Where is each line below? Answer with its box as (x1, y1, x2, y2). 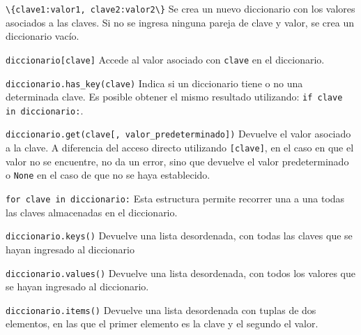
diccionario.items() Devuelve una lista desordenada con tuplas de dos (6, 302, 316, 317)
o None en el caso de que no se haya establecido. (6, 167, 210, 182)
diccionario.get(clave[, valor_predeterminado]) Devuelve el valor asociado (6, 126, 351, 141)
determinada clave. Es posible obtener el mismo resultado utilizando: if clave (6, 89, 343, 104)
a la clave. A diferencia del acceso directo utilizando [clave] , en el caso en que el (6, 140, 354, 155)
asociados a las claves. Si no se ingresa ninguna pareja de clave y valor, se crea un (6, 15, 354, 29)
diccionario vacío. (6, 29, 79, 43)
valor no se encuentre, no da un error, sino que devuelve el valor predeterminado (6, 154, 349, 168)
